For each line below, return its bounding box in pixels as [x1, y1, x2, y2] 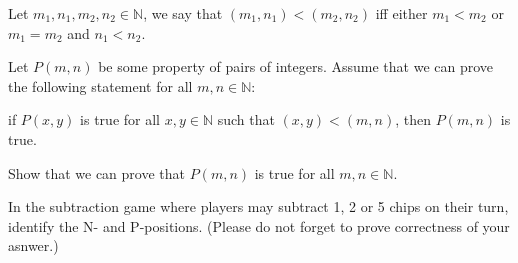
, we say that [143, 3, 223, 23]
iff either [375, 3, 428, 23]
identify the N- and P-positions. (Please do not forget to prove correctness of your [8, 215, 510, 236]
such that [217, 109, 275, 130]
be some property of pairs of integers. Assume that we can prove [98, 56, 494, 77]
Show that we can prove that [8, 162, 185, 183]
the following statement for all [8, 75, 193, 96]
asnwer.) [8, 235, 59, 256]
